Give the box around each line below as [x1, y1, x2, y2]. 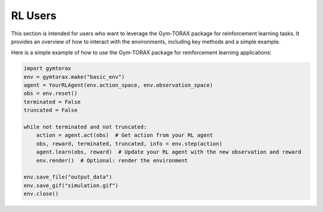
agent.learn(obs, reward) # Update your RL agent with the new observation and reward [36, 149, 301, 155]
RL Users [11, 9, 57, 22]
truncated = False [23, 107, 78, 113]
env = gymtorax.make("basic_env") [23, 73, 125, 80]
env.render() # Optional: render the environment [36, 157, 188, 164]
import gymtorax [23, 65, 72, 72]
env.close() [23, 191, 59, 197]
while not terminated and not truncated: [23, 124, 147, 131]
